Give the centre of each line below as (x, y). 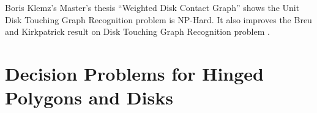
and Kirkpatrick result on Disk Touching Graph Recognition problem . (137, 31)
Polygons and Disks (89, 97)
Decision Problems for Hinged (134, 73)
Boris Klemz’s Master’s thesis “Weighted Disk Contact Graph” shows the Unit (152, 7)
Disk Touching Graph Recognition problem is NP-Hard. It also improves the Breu (158, 19)
